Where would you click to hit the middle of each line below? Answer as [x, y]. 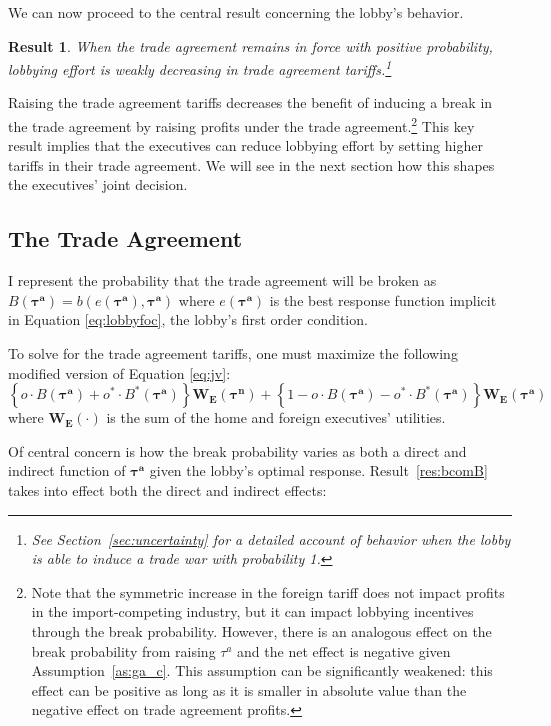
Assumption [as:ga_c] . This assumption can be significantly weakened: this [262, 670]
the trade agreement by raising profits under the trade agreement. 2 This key [241, 124]
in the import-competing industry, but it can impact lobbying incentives [252, 611]
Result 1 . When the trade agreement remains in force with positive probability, [250, 45]
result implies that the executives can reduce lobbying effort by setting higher [245, 145]
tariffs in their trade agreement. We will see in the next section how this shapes [251, 164]
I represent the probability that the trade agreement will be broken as [222, 280]
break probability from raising [123, 650]
